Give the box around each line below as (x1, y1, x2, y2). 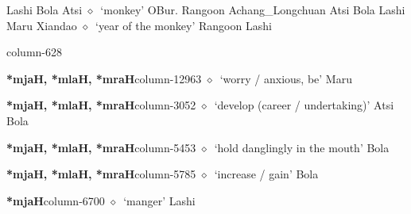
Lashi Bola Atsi (6, 2, 83, 17)
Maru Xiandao (6, 17, 77, 33)
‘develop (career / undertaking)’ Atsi (214, 97, 394, 113)
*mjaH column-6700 (6, 192, 105, 208)
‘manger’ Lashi (123, 192, 196, 208)
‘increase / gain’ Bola (214, 166, 319, 182)
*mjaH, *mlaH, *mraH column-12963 (6, 70, 202, 86)
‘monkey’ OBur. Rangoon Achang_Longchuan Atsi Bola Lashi (100, 2, 405, 17)
